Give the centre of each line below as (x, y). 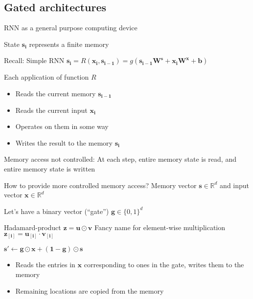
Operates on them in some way (62, 126)
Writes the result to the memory (64, 142)
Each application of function (46, 77)
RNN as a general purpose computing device (71, 28)
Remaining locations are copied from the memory (90, 290)
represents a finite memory (69, 44)
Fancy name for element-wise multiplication (160, 227)
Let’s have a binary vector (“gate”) (57, 211)
